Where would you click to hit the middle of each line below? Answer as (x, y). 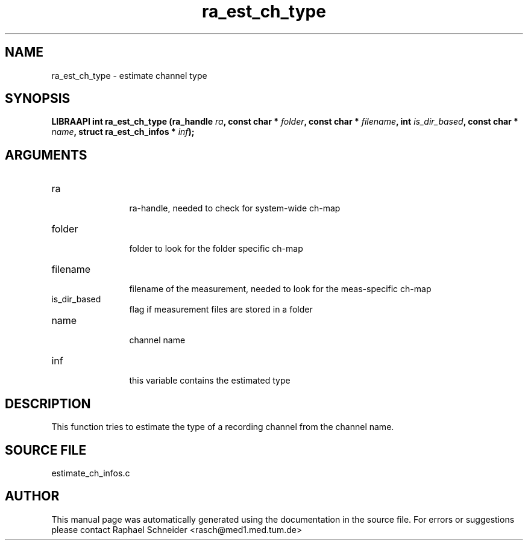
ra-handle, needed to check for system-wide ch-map (235, 208)
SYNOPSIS (38, 99)
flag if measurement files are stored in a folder (221, 310)
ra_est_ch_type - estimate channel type (129, 75)
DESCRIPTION (48, 403)
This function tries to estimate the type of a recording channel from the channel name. (223, 427)
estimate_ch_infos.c (91, 473)
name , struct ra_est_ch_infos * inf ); (123, 132)
